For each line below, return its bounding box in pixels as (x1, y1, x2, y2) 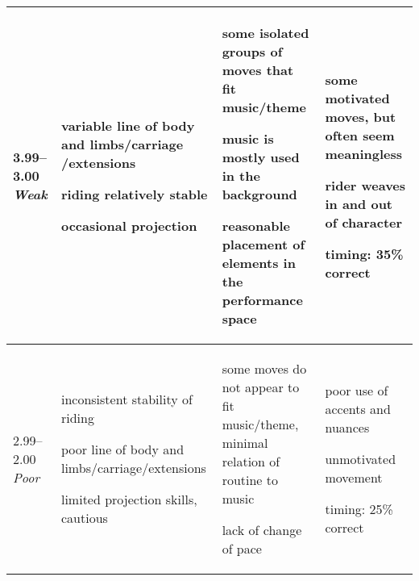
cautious (60, 508, 108, 527)
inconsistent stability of (60, 390, 193, 408)
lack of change (222, 520, 302, 539)
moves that (222, 61, 294, 79)
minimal (222, 433, 268, 452)
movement (325, 467, 383, 487)
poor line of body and (60, 440, 185, 458)
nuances (325, 417, 370, 437)
